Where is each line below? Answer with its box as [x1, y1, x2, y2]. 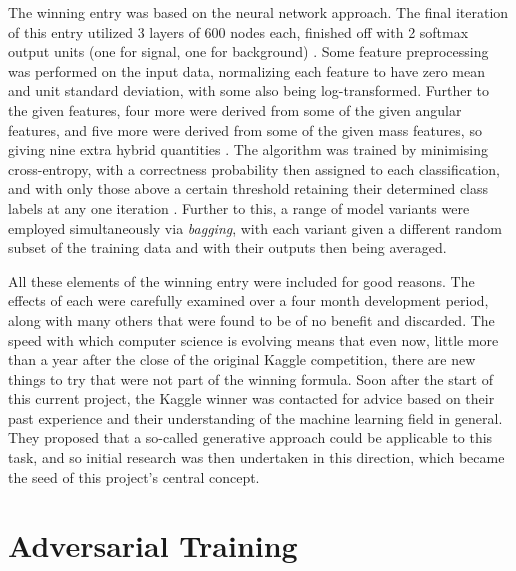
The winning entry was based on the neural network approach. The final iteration [8, 2, 509, 22]
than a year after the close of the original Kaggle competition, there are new [8, 349, 476, 370]
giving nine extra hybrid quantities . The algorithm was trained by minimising [8, 139, 488, 160]
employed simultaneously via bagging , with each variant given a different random [8, 217, 502, 238]
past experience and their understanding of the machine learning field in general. [8, 407, 503, 428]
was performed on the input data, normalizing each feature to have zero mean [8, 60, 486, 81]
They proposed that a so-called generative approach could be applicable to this [8, 427, 493, 448]
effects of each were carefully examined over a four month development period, [8, 290, 489, 311]
